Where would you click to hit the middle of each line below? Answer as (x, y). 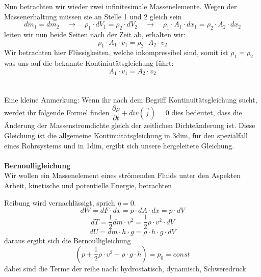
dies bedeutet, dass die (207, 112)
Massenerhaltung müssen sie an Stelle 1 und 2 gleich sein (93, 16)
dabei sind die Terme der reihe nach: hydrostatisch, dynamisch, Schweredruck (125, 268)
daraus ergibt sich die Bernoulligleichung (68, 241)
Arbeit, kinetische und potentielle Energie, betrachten (88, 185)
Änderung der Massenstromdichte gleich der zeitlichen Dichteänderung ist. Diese (130, 125)
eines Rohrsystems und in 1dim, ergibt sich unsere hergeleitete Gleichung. (119, 145)
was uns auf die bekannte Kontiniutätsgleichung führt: (89, 63)
